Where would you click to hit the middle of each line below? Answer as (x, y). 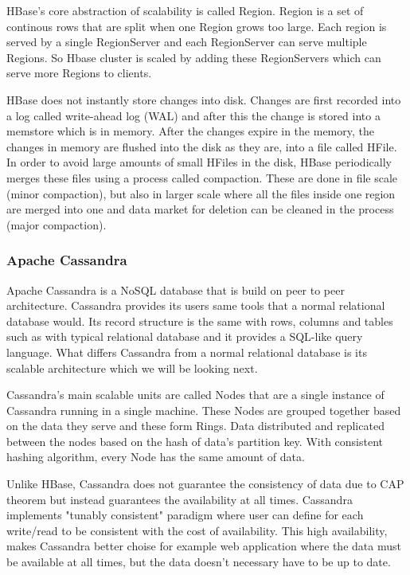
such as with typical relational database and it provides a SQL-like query (185, 336)
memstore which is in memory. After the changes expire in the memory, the (190, 131)
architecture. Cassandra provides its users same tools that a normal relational (196, 305)
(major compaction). (57, 224)
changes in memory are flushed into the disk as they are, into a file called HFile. (202, 146)
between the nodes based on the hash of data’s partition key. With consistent (195, 441)
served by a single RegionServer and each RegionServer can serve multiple (187, 42)
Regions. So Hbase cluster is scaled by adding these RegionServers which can (194, 57)
